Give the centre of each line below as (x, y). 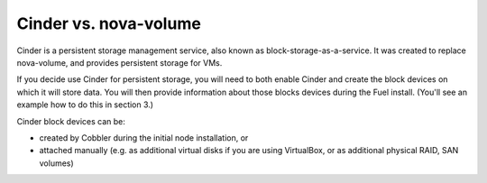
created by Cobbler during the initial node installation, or (144, 137)
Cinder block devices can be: (71, 121)
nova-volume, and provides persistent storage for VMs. (119, 62)
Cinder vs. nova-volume (109, 23)
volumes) (56, 163)
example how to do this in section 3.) (85, 105)
